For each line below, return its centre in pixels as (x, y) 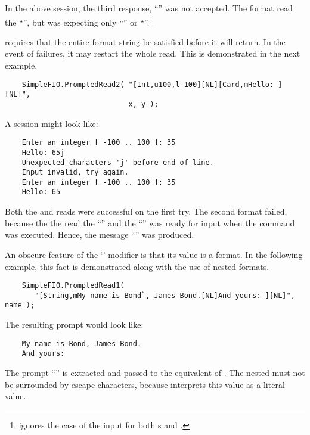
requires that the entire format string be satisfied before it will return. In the (145, 41)
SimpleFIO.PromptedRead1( (73, 286)
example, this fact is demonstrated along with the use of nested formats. (137, 266)
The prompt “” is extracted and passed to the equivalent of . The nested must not (155, 372)
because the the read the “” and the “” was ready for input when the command (150, 223)
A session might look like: (52, 123)
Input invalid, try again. (75, 173)
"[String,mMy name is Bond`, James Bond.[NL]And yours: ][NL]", (165, 295)
